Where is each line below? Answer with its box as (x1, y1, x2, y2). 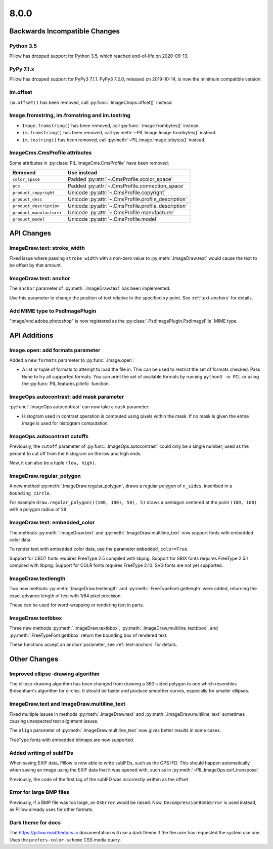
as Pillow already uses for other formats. (9, 806, 94, 813)
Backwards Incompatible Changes (9, 27, 120, 35)
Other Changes (9, 654, 59, 663)
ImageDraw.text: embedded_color (9, 519, 95, 526)
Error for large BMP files (9, 789, 70, 796)
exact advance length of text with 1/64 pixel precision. (9, 593, 122, 599)
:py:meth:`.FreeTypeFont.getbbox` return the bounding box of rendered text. (9, 632, 168, 638)
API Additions (9, 331, 54, 339)
